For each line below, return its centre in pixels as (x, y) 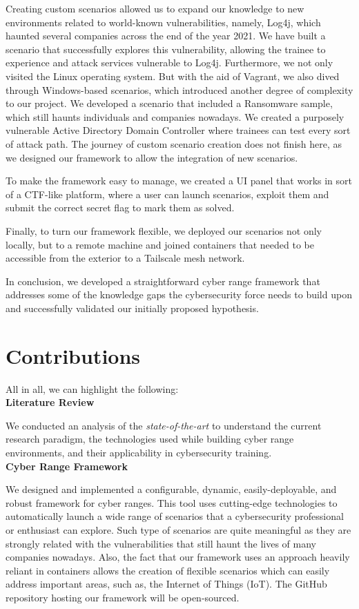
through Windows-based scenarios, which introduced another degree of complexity (179, 89)
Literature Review (50, 402)
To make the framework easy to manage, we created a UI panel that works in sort (179, 181)
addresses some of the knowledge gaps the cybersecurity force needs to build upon (179, 294)
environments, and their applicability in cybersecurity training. (139, 452)
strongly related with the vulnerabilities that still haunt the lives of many (161, 543)
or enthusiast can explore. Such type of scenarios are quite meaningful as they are (178, 529)
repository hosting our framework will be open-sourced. (123, 597)
